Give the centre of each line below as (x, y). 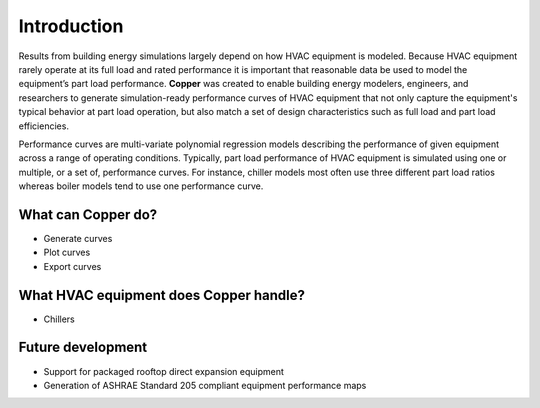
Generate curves (78, 238)
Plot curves (67, 252)
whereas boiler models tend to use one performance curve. (141, 186)
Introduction (71, 26)
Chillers (59, 319)
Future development (83, 347)
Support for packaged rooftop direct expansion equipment (164, 371)
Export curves (72, 266)
